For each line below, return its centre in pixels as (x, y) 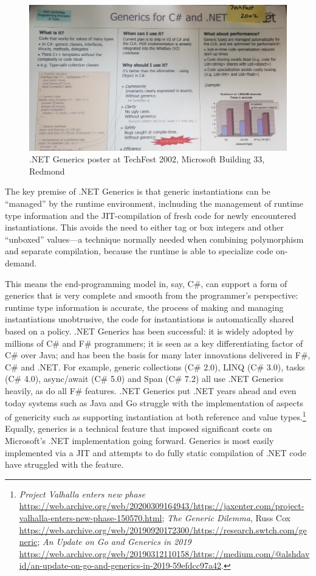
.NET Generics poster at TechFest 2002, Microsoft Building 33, (147, 159)
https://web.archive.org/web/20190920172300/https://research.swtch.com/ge (163, 529)
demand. (21, 263)
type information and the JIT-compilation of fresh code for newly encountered (151, 215)
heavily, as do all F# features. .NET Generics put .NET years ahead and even (151, 390)
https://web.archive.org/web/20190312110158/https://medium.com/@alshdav (164, 553)
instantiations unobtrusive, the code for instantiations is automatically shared (149, 319)
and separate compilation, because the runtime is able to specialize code (139, 251)
